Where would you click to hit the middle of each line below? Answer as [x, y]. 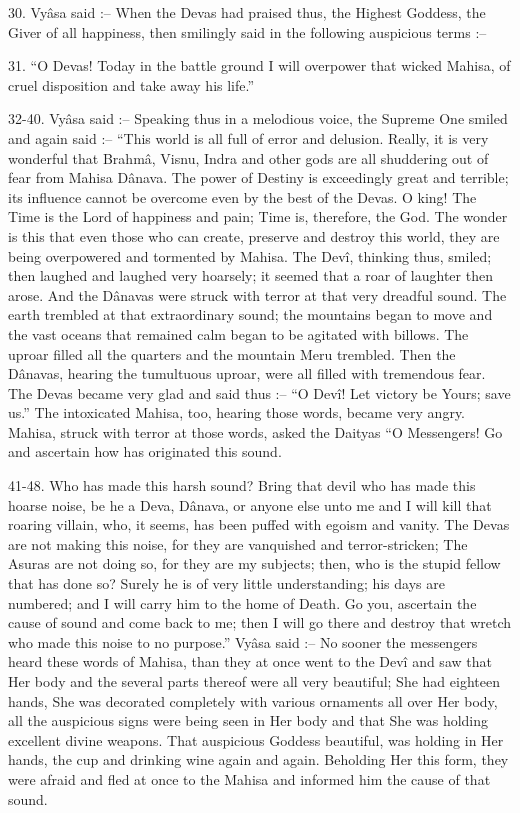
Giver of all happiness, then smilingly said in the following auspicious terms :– [247, 31]
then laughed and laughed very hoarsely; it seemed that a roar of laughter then [250, 275]
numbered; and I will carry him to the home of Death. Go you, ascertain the [242, 602]
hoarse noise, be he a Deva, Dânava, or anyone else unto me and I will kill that [250, 504]
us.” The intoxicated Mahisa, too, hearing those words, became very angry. [237, 412]
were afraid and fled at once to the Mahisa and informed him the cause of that [249, 778]
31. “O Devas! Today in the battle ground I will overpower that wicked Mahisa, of [259, 65]
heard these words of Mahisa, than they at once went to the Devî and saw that [250, 661]
